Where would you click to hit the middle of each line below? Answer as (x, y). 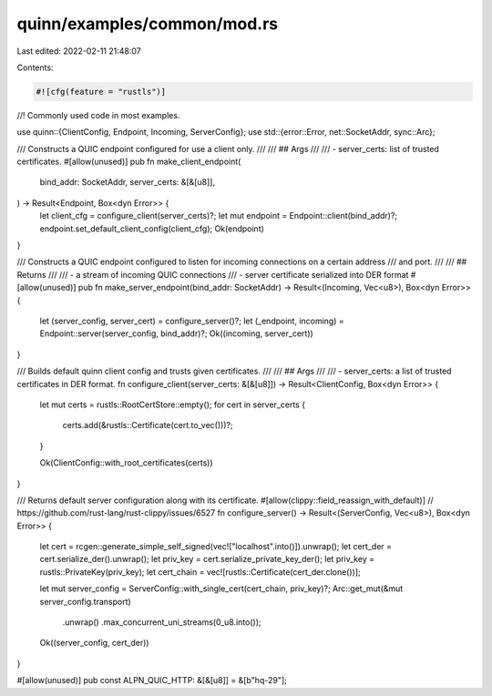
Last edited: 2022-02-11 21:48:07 (79, 51)
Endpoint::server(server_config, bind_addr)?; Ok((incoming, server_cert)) (176, 333)
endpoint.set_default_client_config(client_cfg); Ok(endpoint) (152, 229)
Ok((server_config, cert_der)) (94, 643)
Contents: (35, 67)
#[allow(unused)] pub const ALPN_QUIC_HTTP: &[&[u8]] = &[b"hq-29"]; (152, 681)
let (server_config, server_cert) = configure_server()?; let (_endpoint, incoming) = (192, 321)
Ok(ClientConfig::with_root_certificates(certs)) (126, 463)
